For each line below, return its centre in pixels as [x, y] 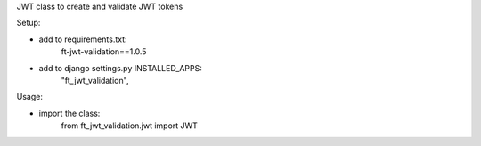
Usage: [30, 97]
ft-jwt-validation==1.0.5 [104, 52]
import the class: [69, 113]
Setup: [29, 23]
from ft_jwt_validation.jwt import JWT [129, 126]
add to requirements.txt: [83, 39]
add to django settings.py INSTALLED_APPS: [120, 68]
